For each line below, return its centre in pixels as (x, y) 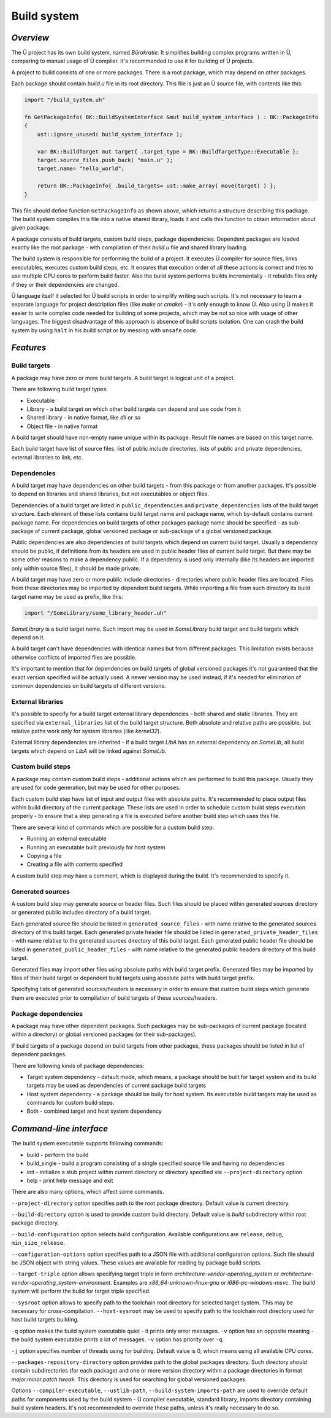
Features (29, 348)
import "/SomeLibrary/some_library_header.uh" (95, 613)
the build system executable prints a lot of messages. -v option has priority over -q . (117, 1339)
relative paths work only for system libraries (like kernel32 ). (86, 731)
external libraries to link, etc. (47, 457)
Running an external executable (67, 839)
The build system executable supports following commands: (87, 1143)
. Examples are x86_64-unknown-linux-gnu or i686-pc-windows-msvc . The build (213, 1282)
